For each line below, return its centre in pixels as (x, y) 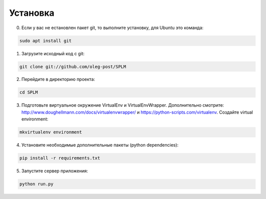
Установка (32, 13)
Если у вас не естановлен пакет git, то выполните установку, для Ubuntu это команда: (113, 28)
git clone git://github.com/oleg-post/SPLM (73, 66)
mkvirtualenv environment (51, 132)
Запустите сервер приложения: (55, 171)
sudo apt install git (46, 40)
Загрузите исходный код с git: (53, 53)
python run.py (36, 184)
